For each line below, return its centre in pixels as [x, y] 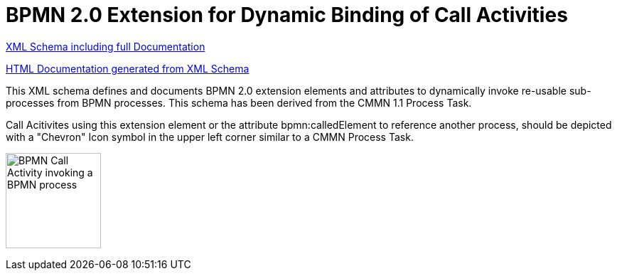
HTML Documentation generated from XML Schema [128, 68]
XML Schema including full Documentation [106, 46]
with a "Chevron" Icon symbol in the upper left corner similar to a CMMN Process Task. [210, 137]
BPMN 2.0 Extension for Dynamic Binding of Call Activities [287, 15]
